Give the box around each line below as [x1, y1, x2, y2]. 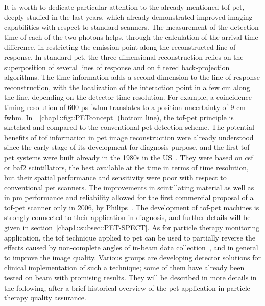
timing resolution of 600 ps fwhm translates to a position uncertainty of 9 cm [4, 101, 246, 112]
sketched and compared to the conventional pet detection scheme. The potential [4, 122, 254, 133]
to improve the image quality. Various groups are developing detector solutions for [4, 252, 261, 263]
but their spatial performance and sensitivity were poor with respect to [4, 172, 227, 183]
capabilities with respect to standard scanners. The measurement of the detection [4, 21, 259, 32]
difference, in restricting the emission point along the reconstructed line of [4, 41, 236, 52]
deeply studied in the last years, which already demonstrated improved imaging [4, 11, 253, 22]
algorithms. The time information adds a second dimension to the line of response [4, 72, 260, 82]
